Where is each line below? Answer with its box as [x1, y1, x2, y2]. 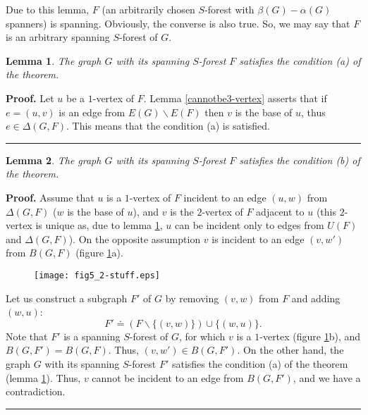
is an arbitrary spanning [6, 30, 110, 44]
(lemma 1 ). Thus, [6, 370, 81, 385]
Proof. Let [6, 90, 54, 105]
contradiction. [6, 384, 66, 399]
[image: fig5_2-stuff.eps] [34, 270, 160, 280]
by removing [165, 290, 219, 305]
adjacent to [256, 204, 305, 218]
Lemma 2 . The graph [6, 152, 102, 167]
